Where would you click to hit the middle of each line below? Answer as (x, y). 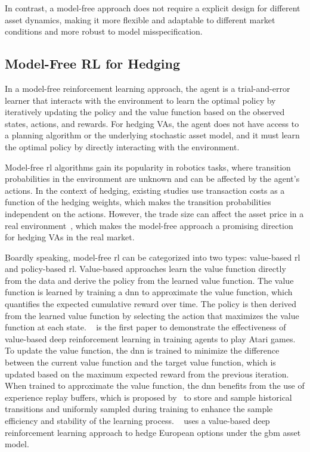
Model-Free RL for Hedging (93, 64)
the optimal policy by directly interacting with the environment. (122, 146)
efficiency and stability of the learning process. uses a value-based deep (137, 421)
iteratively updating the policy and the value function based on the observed (145, 112)
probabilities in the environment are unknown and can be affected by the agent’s (152, 179)
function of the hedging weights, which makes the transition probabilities (138, 202)
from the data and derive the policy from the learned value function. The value (149, 280)
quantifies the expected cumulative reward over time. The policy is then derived (151, 304)
